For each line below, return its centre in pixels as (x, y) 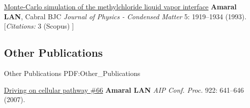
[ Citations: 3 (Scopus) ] (39, 26)
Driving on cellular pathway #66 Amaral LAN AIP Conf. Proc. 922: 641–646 (124, 90)
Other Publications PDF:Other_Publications (72, 73)
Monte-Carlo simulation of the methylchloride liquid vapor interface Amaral (120, 6)
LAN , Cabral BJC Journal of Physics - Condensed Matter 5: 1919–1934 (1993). (125, 16)
